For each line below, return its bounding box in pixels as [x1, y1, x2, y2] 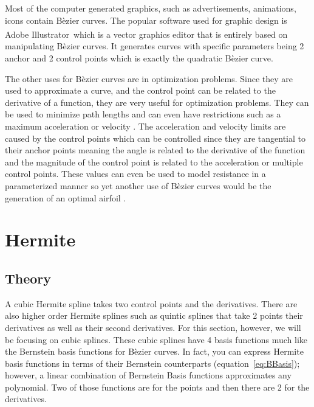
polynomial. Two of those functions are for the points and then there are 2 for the [5, 380, 310, 393]
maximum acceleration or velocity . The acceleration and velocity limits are [5, 120, 286, 132]
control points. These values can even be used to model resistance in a [5, 167, 266, 180]
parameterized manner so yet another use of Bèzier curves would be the [5, 179, 271, 192]
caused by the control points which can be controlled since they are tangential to [5, 131, 305, 144]
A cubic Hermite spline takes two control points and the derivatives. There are [5, 297, 298, 310]
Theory [5, 268, 52, 287]
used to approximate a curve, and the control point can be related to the [5, 84, 276, 97]
